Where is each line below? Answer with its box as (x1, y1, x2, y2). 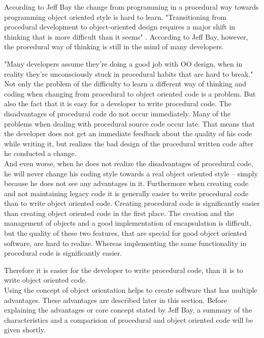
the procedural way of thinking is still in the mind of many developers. (4, 41, 224, 52)
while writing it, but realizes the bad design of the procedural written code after (4, 138, 254, 148)
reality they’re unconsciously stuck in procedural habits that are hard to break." (4, 68, 253, 79)
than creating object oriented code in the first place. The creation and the (4, 207, 234, 218)
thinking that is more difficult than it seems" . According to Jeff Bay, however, (4, 31, 248, 42)
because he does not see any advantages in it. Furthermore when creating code (4, 178, 248, 189)
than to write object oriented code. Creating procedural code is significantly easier (4, 198, 260, 208)
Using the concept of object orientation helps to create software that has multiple (4, 285, 257, 295)
